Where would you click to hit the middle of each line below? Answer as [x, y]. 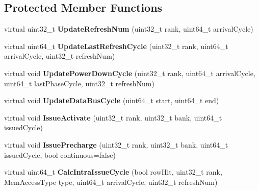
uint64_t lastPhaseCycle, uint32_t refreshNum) [79, 83]
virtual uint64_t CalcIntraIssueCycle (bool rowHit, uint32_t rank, [113, 172]
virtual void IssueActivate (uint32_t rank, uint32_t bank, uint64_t [113, 117]
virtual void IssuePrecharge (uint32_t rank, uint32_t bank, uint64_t [116, 144]
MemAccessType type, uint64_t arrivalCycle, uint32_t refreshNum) [111, 182]
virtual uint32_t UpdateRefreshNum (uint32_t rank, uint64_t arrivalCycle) [129, 29]
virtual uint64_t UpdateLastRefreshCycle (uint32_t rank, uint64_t [116, 46]
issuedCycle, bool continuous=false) [60, 154]
